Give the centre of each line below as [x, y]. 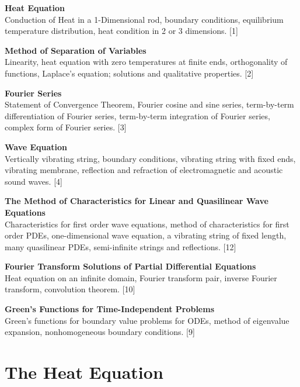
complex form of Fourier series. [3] [66, 127]
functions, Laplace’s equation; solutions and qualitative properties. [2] [129, 73]
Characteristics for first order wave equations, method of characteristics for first [147, 224]
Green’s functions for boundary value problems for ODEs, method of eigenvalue [147, 320]
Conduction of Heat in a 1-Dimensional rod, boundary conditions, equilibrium [144, 19]
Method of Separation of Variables [76, 50]
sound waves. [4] [34, 181]
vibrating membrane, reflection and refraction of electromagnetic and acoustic [144, 170]
